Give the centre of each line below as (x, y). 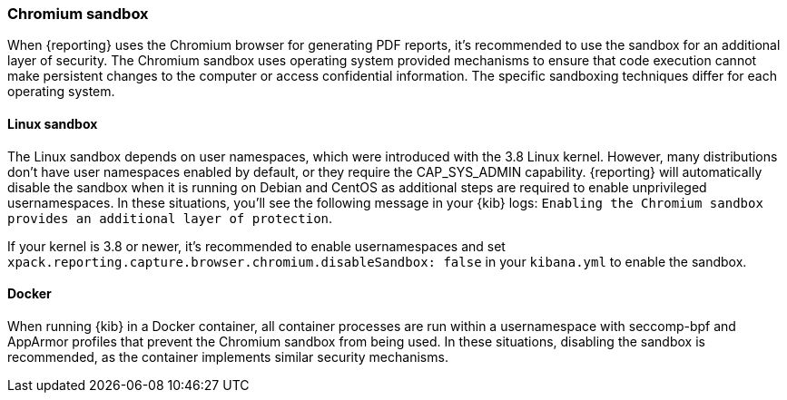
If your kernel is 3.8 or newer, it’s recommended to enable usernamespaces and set (256, 246)
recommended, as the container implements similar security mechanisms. (228, 356)
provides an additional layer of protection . (170, 218)
